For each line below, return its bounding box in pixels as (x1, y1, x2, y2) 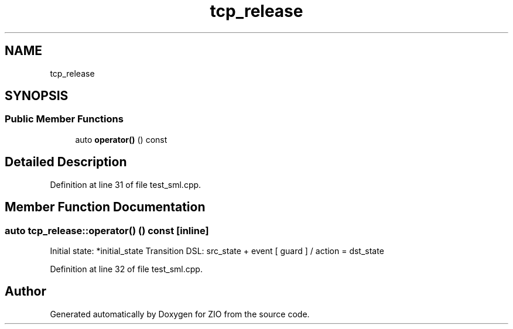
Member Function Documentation (5, 200, 206, 215)
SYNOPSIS (5, 88, 69, 104)
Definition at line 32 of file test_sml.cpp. (50, 263, 203, 274)
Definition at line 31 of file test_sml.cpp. (50, 179, 201, 190)
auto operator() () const (75, 134, 167, 145)
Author (5, 284, 46, 299)
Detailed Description (5, 155, 127, 170)
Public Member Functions (5, 113, 124, 125)
